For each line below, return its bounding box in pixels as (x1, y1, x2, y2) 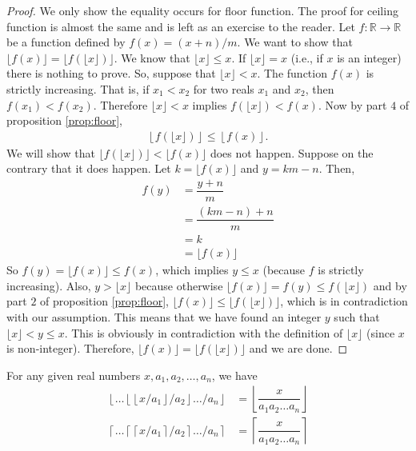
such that (334, 309, 380, 325)
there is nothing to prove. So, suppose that (6, 65, 216, 82)
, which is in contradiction (280, 293, 408, 309)
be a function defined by (6, 34, 126, 50)
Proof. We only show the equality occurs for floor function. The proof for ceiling (6, 2, 398, 18)
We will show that (6, 144, 95, 161)
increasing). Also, (6, 277, 91, 293)
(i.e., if (290, 49, 323, 66)
